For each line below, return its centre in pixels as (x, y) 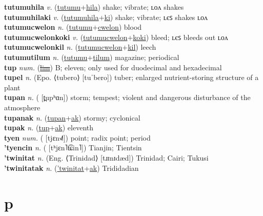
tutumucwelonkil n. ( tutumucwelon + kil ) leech (80, 47)
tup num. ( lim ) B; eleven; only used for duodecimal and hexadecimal (113, 67)
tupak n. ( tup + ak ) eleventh (49, 127)
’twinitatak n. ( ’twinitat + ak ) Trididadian (72, 168)
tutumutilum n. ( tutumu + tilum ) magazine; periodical (92, 57)
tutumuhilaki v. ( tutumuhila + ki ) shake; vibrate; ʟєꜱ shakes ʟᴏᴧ (106, 17)
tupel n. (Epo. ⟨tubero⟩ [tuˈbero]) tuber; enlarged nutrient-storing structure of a (131, 77)
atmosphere (22, 107)
